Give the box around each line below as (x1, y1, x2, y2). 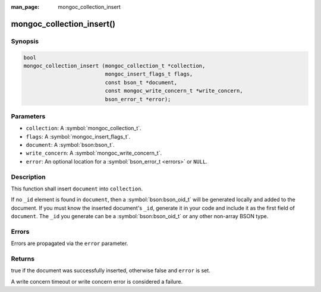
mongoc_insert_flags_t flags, (105, 71, 193, 77)
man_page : (11, 4, 40, 10)
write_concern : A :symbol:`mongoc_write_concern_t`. (26, 149, 162, 157)
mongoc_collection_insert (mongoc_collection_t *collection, (23, 62, 206, 69)
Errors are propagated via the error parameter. (11, 240, 128, 247)
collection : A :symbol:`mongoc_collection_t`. (26, 125, 142, 132)
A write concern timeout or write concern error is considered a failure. (11, 278, 183, 285)
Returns (11, 255, 35, 263)
